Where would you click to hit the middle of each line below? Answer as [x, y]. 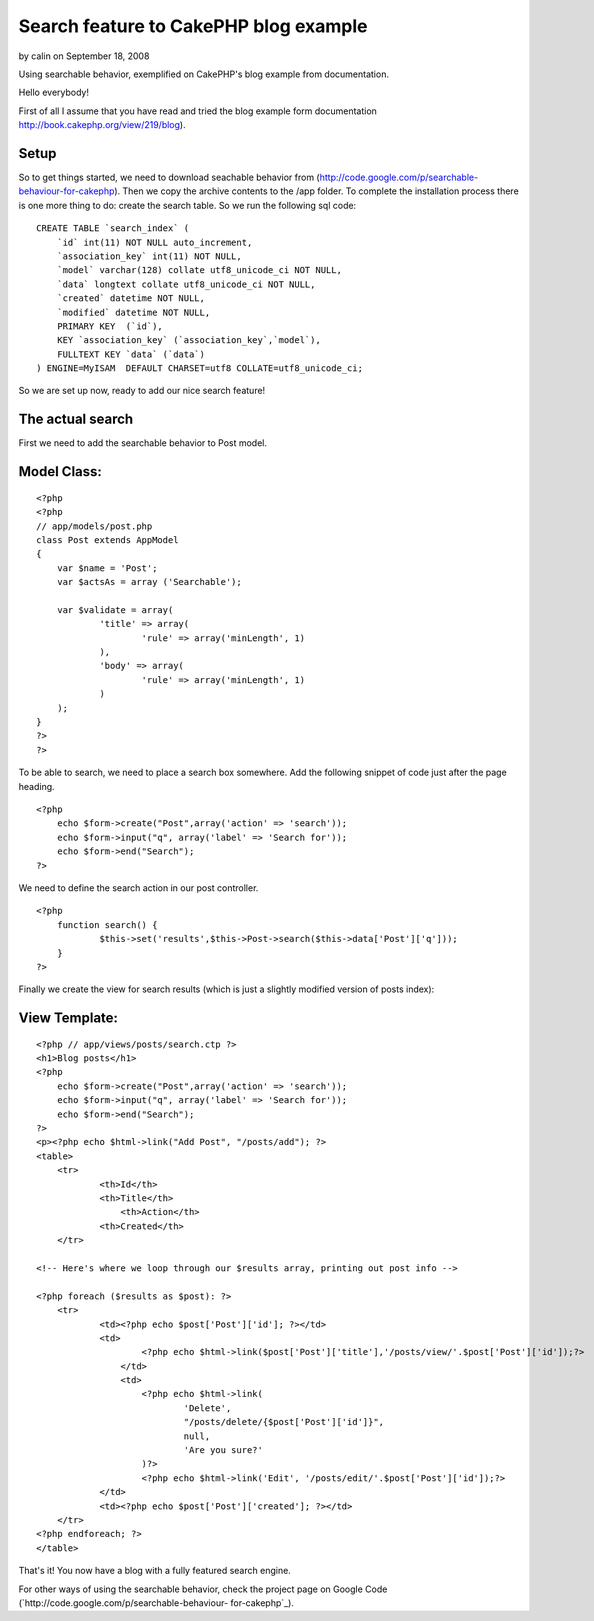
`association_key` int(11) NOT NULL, [149, 256]
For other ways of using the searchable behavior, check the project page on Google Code [203, 1589]
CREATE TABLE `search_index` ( [113, 228]
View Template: [68, 1018]
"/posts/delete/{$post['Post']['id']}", [284, 1422]
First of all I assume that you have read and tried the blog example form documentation [197, 111]
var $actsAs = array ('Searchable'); [149, 582]
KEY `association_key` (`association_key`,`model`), [189, 340]
